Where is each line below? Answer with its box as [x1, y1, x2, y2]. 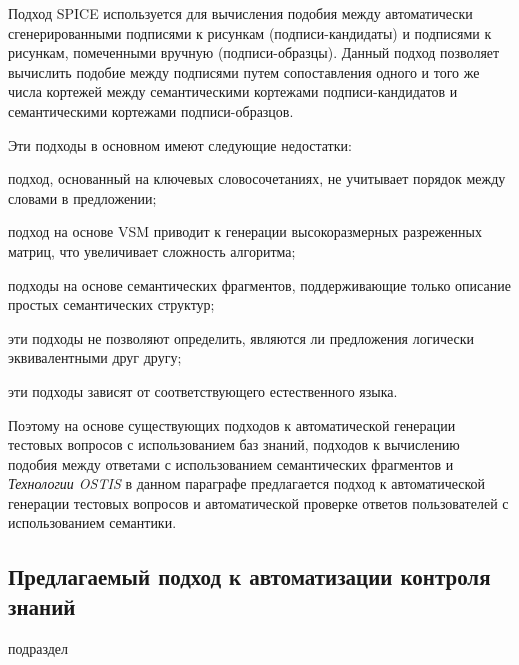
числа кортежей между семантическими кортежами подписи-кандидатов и [8, 81, 458, 102]
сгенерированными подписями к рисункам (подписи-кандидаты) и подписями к [8, 22, 492, 43]
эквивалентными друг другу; [8, 347, 182, 368]
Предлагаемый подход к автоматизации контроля [8, 561, 491, 592]
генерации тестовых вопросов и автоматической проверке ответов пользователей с [8, 492, 509, 513]
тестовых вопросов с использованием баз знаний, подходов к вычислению [8, 434, 460, 455]
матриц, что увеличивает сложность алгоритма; [8, 240, 296, 261]
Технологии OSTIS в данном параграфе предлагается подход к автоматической [8, 473, 486, 494]
